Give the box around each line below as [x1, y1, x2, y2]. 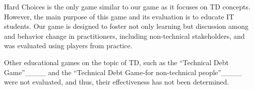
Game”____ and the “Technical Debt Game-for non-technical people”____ [4, 67, 242, 77]
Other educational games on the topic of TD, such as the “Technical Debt [4, 57, 229, 67]
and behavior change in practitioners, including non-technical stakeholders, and [4, 30, 245, 41]
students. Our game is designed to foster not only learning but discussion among [4, 21, 249, 31]
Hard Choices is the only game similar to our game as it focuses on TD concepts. [4, 1, 251, 11]
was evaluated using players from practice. [4, 40, 132, 51]
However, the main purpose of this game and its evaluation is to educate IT [4, 11, 234, 21]
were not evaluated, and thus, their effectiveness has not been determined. [4, 77, 229, 87]
